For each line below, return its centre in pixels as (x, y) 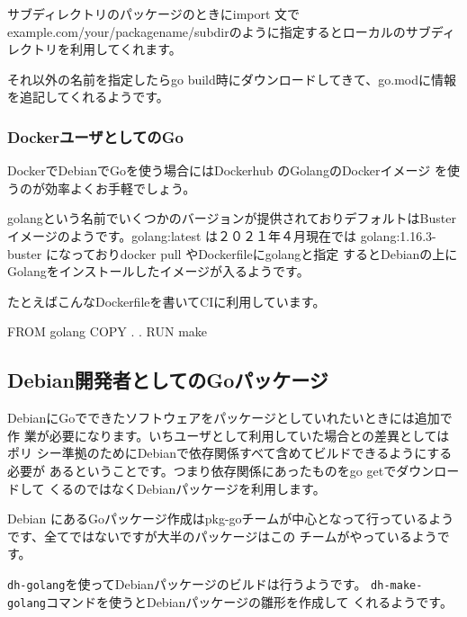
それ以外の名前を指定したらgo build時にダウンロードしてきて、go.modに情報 (232, 79)
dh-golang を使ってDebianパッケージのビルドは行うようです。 (187, 583)
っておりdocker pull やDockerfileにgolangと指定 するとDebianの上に (264, 253)
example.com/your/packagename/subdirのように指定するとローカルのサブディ (231, 31)
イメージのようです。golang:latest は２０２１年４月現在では (182, 235)
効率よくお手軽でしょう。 (120, 188)
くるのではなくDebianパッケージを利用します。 (187, 488)
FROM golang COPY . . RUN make (108, 331)
